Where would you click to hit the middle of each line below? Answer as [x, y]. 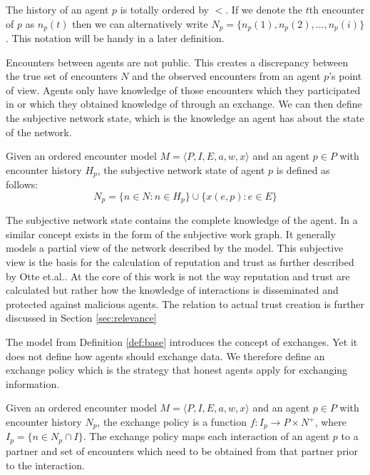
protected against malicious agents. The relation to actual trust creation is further [185, 303]
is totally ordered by [164, 9]
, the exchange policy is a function [172, 422]
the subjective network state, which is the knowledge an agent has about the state [185, 118]
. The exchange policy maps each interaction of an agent [206, 436]
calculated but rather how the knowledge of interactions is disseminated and [172, 290]
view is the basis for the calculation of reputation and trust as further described [180, 262]
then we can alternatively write [140, 23]
